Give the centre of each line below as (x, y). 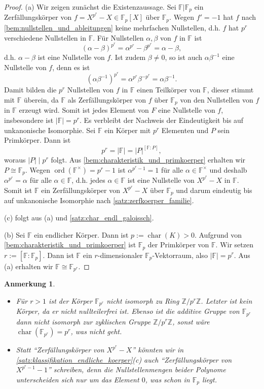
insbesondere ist (29, 120)
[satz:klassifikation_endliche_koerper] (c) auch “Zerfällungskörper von (124, 359)
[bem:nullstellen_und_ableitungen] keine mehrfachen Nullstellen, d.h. (112, 27)
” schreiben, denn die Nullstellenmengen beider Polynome (137, 369)
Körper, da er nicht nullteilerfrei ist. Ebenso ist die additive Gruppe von (128, 311)
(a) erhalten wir (29, 266)
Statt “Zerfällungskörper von (60, 350)
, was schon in (167, 379)
